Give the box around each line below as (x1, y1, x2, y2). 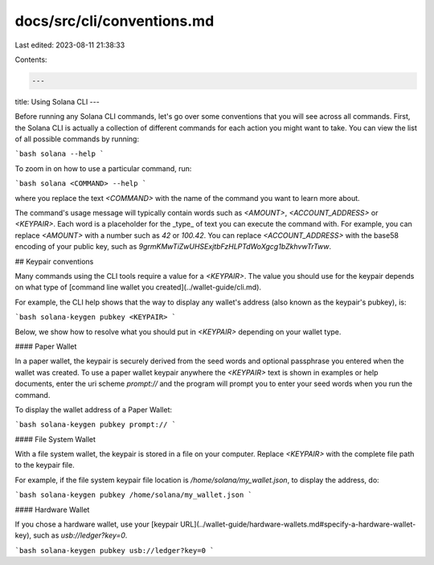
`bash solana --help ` (14, 149, 104, 158)
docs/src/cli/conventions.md (14, 12, 215, 30)
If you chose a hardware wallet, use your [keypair (14, 519, 178, 530)
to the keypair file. (14, 461, 76, 470)
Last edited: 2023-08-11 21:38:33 (14, 40, 125, 50)
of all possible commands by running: (14, 134, 140, 144)
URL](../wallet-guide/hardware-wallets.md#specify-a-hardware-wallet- (179, 519, 416, 530)
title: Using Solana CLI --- (14, 96, 100, 106)
